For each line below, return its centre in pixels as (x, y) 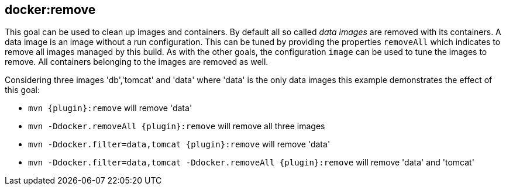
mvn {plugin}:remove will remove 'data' (110, 108)
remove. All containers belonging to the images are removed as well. (137, 62)
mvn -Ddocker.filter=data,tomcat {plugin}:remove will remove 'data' (179, 144)
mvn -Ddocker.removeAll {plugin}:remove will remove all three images (177, 126)
